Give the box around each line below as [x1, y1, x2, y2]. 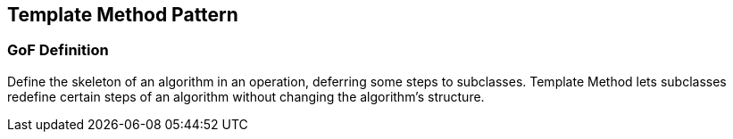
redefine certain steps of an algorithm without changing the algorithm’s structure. [7, 88, 485, 104]
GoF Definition [7, 41, 109, 60]
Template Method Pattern [7, 4, 238, 26]
